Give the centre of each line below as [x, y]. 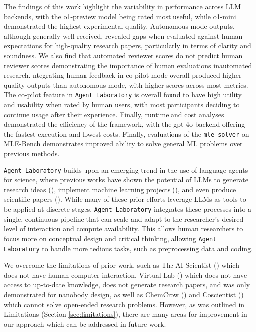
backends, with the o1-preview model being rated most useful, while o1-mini [120, 16]
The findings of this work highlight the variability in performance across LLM [123, 6]
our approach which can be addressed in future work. [85, 323]
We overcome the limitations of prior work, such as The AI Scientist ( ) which [122, 265]
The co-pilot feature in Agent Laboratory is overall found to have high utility [123, 94]
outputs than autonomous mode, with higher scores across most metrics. [138, 84]
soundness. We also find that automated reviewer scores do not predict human [123, 55]
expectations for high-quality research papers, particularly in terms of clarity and [128, 46]
